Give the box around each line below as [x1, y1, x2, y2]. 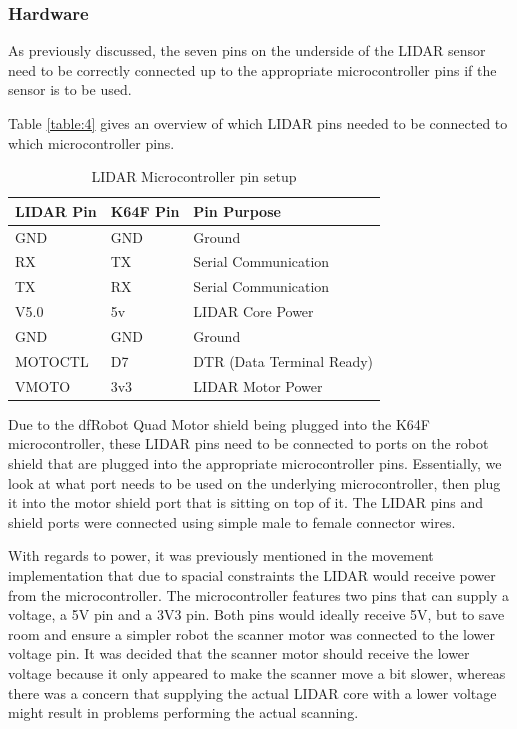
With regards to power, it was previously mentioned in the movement [8, 545, 434, 566]
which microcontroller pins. [8, 132, 175, 153]
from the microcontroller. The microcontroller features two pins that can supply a [8, 584, 510, 605]
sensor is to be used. [8, 79, 132, 100]
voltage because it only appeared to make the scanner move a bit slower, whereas [8, 662, 506, 683]
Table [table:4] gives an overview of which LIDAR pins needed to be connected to [8, 113, 508, 133]
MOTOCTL [15, 350, 89, 371]
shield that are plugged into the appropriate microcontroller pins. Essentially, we [8, 452, 502, 473]
